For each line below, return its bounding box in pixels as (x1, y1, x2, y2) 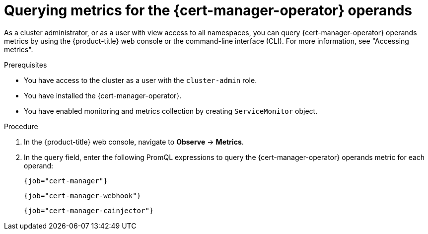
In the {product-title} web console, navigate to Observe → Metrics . (24, 137, 244, 146)
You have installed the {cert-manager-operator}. (24, 91, 182, 100)
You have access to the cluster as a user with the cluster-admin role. (24, 76, 257, 84)
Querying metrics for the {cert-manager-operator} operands (4, 2, 413, 19)
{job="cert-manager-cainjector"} (24, 206, 154, 215)
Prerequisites (4, 60, 47, 69)
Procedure (4, 122, 38, 131)
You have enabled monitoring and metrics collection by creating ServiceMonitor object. (24, 106, 318, 115)
